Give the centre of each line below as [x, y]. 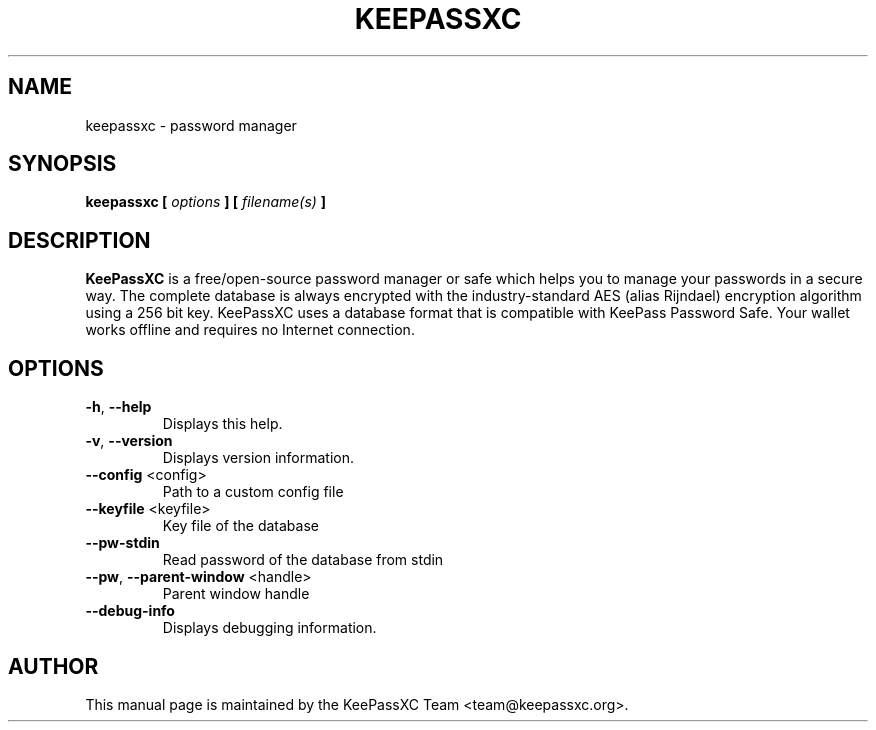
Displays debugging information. [269, 628]
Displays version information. [258, 458]
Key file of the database [240, 526]
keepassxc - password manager [191, 125]
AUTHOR [53, 666]
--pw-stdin [122, 543]
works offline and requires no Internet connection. [250, 330]
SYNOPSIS [62, 164]
